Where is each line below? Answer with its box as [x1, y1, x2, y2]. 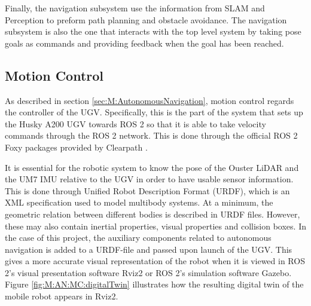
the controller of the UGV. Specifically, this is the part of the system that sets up [5, 106, 303, 118]
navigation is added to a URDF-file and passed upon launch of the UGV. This [5, 243, 292, 255]
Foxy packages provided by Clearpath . [5, 140, 148, 153]
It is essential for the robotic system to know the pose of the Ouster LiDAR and [5, 161, 299, 173]
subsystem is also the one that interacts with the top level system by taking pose [5, 25, 301, 38]
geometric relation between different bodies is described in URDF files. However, [5, 207, 300, 220]
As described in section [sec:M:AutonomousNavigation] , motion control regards [5, 94, 294, 106]
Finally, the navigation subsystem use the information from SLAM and [5, 2, 265, 14]
